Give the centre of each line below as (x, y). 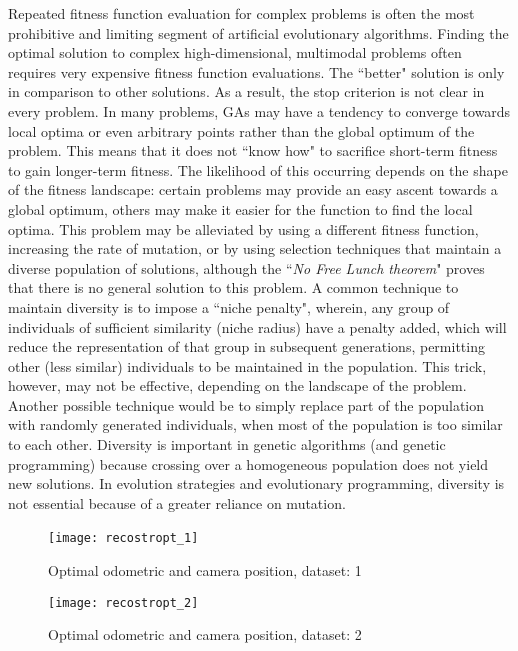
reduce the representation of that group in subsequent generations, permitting (246, 346)
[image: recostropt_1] (123, 538)
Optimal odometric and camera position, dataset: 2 (205, 634)
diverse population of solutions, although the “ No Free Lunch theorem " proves (246, 267)
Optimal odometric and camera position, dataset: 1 (205, 570)
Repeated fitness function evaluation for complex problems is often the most (241, 13)
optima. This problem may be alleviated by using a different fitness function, (243, 228)
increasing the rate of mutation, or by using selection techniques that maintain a (255, 248)
